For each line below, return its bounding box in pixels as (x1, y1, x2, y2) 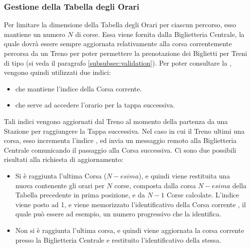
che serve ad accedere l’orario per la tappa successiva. (15, 100, 175, 110)
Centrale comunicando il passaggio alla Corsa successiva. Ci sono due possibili (4, 144, 236, 155)
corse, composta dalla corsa (114, 180, 196, 190)
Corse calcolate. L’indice (166, 190, 239, 200)
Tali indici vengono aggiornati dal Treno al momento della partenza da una (4, 116, 228, 126)
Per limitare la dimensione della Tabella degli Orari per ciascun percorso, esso (4, 19, 236, 30)
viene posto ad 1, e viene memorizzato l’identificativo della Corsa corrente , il (15, 199, 246, 209)
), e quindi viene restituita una (139, 170, 230, 180)
